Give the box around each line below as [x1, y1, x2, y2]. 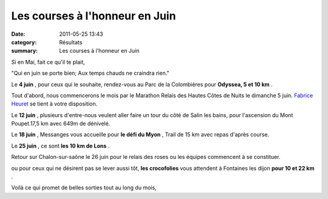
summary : [11, 47, 38, 55]
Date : [11, 30, 26, 38]
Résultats [59, 38, 83, 46]
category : [11, 38, 37, 46]
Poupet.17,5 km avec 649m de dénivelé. [11, 120, 111, 127]
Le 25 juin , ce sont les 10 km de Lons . [11, 142, 110, 149]
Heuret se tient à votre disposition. [11, 100, 98, 107]
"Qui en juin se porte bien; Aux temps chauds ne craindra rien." [11, 70, 169, 77]
